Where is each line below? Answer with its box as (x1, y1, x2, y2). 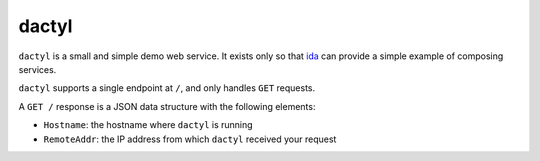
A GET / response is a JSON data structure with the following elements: (18, 100, 316, 112)
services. (18, 63, 57, 75)
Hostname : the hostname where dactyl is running (43, 119, 254, 131)
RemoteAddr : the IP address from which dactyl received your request (43, 133, 337, 145)
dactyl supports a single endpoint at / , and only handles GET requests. (18, 82, 316, 94)
